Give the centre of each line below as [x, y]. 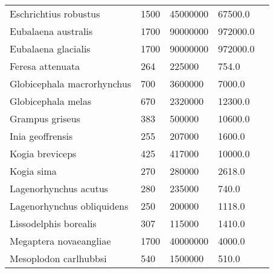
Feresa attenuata [45, 66]
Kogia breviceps [43, 153]
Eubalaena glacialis [50, 49]
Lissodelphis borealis [53, 223]
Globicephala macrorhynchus [71, 83]
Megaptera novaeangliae [60, 241]
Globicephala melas [51, 101]
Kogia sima [33, 171]
